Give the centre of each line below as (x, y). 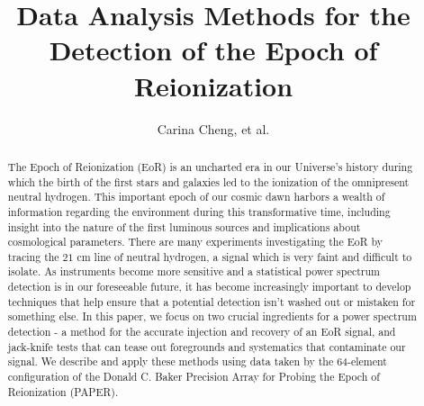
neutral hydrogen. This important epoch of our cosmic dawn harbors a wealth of (196, 197)
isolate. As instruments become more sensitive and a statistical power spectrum (194, 271)
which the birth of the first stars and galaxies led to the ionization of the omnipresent (208, 181)
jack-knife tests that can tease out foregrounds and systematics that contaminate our (207, 346)
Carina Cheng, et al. (213, 128)
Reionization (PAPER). (63, 391)
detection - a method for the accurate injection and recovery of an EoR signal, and (202, 332)
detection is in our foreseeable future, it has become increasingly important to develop (209, 287)
